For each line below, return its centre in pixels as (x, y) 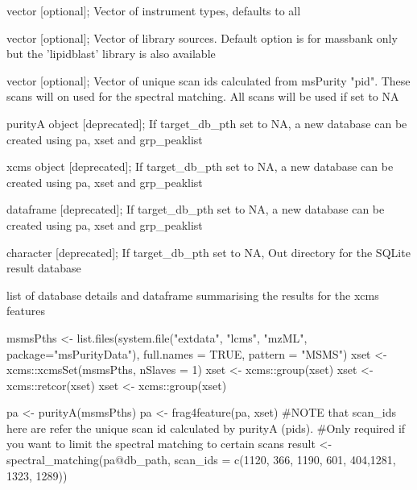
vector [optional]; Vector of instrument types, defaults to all (154, 10)
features (26, 311)
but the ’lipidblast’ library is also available (111, 54)
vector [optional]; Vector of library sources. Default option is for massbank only (202, 37)
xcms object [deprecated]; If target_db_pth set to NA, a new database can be (200, 166)
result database (44, 268)
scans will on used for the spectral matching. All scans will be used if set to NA (203, 96)
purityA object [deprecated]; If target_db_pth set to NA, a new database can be (207, 123)
